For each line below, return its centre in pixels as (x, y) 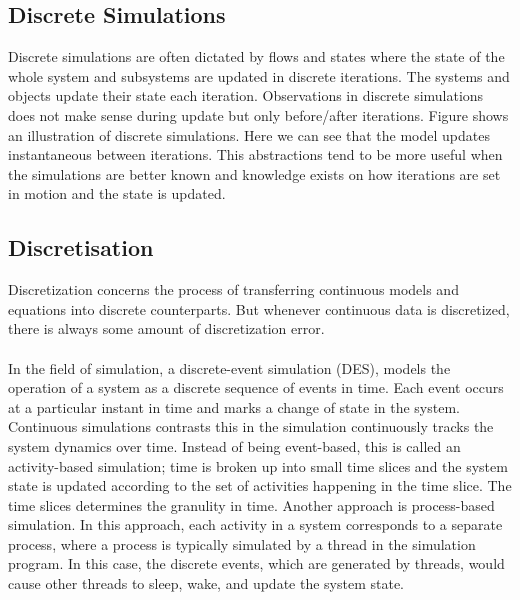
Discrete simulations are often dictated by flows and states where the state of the (256, 56)
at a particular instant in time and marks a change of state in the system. (234, 406)
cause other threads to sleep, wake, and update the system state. (206, 583)
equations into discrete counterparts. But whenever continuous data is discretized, (259, 308)
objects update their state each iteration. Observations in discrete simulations (246, 95)
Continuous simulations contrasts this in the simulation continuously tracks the (251, 426)
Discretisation (81, 247)
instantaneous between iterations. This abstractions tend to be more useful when (255, 154)
